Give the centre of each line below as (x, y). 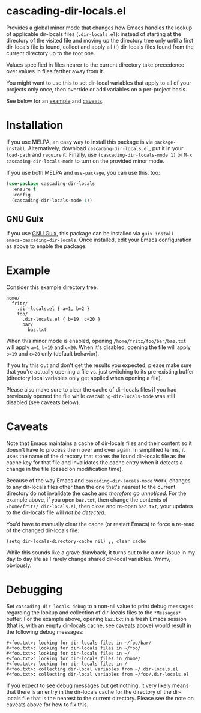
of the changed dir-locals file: (43, 530)
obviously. (19, 565)
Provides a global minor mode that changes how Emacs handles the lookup (99, 28)
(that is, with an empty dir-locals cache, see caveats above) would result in (99, 625)
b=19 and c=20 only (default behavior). (53, 354)
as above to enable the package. (46, 246)
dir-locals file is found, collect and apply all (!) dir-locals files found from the (100, 47)
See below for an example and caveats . (55, 101)
